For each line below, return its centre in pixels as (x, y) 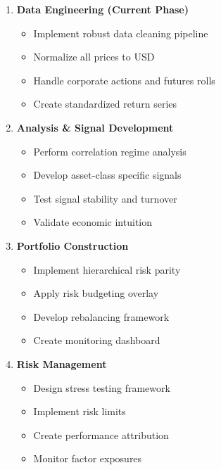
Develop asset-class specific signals (107, 175)
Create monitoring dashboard (97, 340)
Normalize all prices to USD (94, 57)
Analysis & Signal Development (95, 127)
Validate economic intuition (93, 222)
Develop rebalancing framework (101, 316)
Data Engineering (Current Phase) (102, 9)
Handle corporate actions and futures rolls (124, 80)
